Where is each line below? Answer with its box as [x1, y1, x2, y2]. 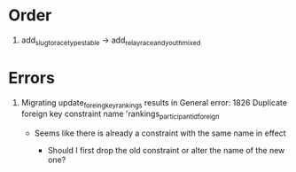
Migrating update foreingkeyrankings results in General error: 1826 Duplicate [20, 97, 287, 110]
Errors [8, 67, 55, 88]
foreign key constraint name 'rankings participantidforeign [20, 108, 220, 121]
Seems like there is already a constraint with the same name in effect [34, 128, 286, 138]
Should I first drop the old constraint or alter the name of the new [47, 145, 285, 156]
